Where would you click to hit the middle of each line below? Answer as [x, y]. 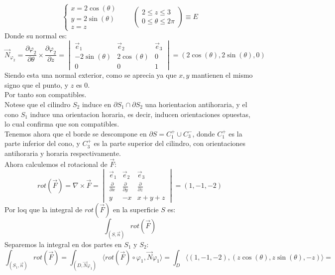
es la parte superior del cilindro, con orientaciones [170, 143]
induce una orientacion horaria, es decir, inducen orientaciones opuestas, [140, 114]
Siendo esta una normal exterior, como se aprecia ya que [91, 75]
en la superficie [136, 209]
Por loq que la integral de [44, 209]
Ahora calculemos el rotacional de [56, 164]
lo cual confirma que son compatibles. [62, 124]
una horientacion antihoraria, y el [196, 104]
